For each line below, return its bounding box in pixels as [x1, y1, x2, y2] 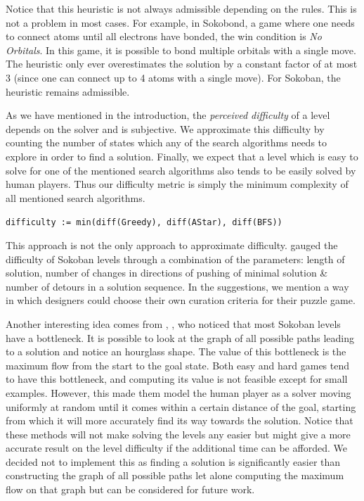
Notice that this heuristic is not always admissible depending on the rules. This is [6, 1, 357, 15]
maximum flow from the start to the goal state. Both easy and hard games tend [6, 357, 350, 372]
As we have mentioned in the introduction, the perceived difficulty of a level [6, 108, 330, 122]
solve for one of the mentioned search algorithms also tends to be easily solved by [6, 163, 356, 177]
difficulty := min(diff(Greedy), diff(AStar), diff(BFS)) [6, 217, 282, 228]
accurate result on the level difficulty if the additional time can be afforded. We [6, 440, 347, 455]
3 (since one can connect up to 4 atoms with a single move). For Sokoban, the [6, 70, 341, 84]
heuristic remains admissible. [6, 84, 130, 99]
